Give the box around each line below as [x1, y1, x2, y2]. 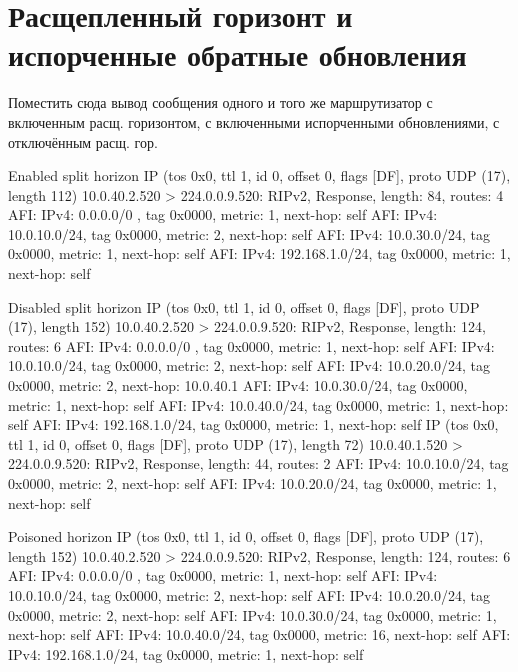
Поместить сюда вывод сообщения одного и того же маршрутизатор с [8, 92, 433, 113]
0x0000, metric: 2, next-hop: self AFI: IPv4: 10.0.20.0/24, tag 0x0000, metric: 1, [8, 473, 497, 493]
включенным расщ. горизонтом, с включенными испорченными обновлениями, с [8, 111, 500, 132]
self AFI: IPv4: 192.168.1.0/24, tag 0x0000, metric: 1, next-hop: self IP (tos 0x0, [8, 414, 499, 435]
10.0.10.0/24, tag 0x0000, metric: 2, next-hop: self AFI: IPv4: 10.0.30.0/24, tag [8, 223, 490, 244]
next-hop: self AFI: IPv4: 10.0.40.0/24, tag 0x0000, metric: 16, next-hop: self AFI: [8, 624, 511, 645]
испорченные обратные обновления [8, 34, 467, 75]
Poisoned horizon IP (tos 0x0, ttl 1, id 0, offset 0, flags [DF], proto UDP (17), [8, 526, 484, 547]
